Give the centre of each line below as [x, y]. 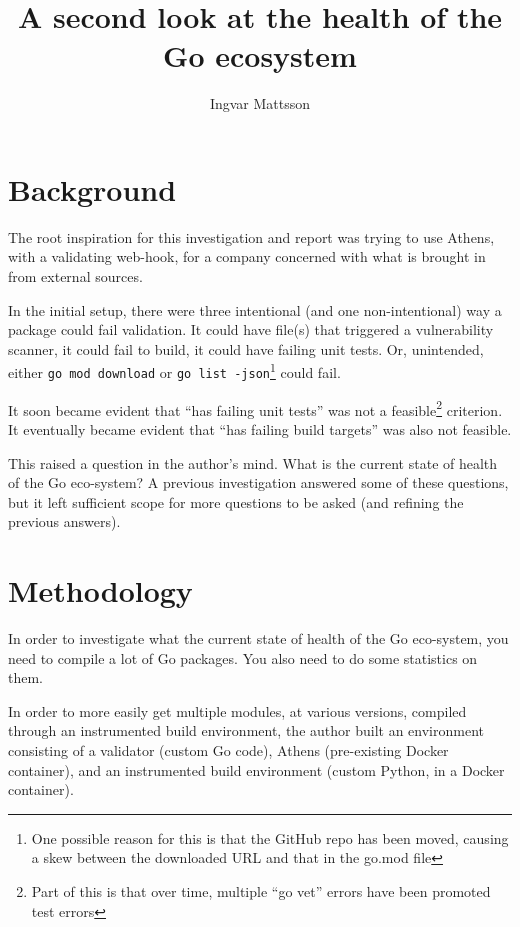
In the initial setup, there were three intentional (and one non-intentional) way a [255, 309]
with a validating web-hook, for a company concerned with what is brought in [247, 256]
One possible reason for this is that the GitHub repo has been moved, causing [270, 837]
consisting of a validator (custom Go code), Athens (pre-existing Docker [228, 750]
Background [92, 188]
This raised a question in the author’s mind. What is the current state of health [253, 462]
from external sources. [75, 276]
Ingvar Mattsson [260, 103]
